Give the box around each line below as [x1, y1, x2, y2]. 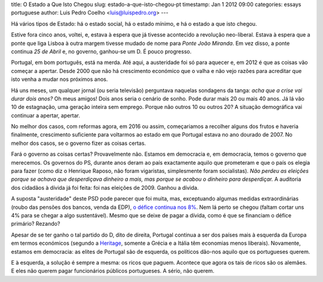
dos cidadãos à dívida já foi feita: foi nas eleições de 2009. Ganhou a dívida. [11, 184, 199, 191]
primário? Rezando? [11, 220, 60, 228]
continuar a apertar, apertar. [11, 111, 81, 119]
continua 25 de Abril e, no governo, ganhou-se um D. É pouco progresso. [11, 48, 191, 55]
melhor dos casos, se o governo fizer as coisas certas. [11, 140, 147, 147]
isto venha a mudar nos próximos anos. [11, 75, 108, 83]
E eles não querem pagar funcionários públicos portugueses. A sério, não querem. [11, 267, 215, 275]
